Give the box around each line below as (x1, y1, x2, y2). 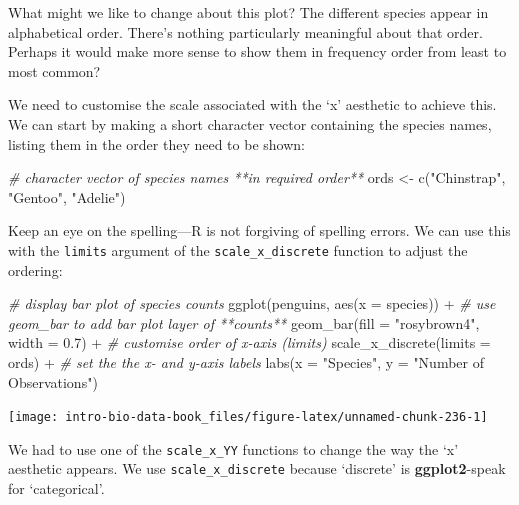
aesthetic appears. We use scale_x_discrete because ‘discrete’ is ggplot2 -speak (8, 458, 506, 479)
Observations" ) (8, 371, 98, 392)
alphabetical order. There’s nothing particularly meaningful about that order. (8, 21, 483, 42)
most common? (8, 60, 101, 81)
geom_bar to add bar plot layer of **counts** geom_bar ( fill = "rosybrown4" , (8, 312, 480, 333)
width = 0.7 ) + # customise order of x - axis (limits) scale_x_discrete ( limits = (8, 332, 491, 353)
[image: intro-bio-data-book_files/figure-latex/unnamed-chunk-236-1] (8, 410, 488, 425)
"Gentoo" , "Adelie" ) (8, 186, 126, 207)
